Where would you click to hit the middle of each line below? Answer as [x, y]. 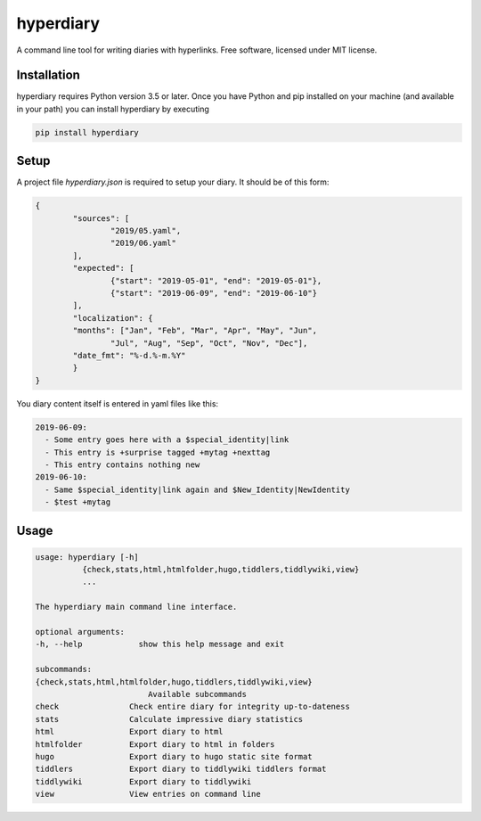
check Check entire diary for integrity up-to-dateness [193, 707]
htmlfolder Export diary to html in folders [155, 744]
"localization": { [113, 318]
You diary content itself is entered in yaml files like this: [117, 403]
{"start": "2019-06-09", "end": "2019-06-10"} [214, 293]
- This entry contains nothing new [122, 464]
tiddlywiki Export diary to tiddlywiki [143, 781]
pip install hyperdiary [87, 132]
